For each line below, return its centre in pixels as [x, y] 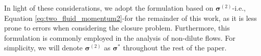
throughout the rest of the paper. [175, 48]
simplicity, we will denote [44, 48]
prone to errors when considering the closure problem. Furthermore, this [117, 28]
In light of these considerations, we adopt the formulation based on [109, 8]
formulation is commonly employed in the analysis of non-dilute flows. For [120, 37]
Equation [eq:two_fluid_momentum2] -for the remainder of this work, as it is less [130, 18]
